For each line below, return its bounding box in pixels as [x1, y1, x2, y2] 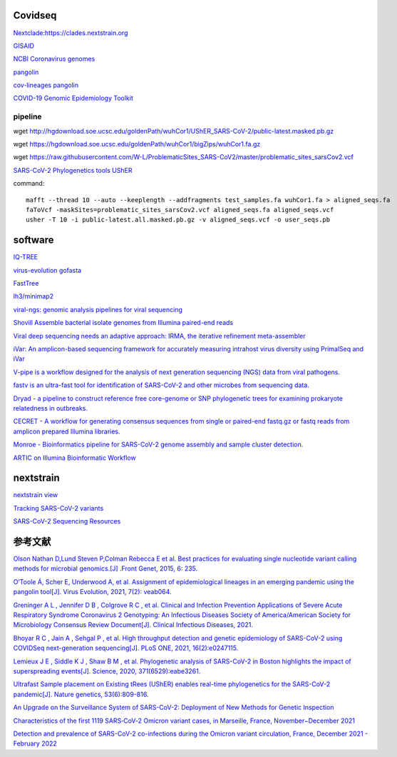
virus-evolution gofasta [13, 266, 82, 274]
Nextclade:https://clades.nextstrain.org [13, 29, 128, 37]
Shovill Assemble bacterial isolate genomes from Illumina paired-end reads [13, 319, 234, 327]
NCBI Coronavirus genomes [13, 54, 96, 64]
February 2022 [13, 739, 57, 748]
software [13, 234, 54, 246]
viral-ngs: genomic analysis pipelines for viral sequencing [13, 305, 183, 314]
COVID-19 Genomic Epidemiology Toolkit [13, 94, 133, 103]
